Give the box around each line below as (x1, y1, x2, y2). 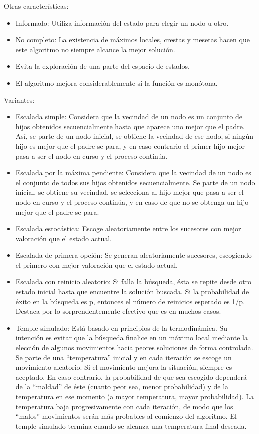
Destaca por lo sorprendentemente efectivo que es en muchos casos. (15, 306, 221, 316)
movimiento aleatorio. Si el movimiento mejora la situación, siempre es (15, 362, 232, 372)
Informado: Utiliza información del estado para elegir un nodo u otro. (15, 17, 229, 28)
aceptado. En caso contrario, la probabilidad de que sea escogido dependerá (15, 371, 247, 382)
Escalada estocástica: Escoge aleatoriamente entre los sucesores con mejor (15, 223, 241, 234)
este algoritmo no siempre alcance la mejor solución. (15, 44, 175, 54)
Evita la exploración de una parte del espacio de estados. (15, 61, 190, 71)
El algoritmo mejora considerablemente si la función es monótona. (15, 77, 218, 88)
